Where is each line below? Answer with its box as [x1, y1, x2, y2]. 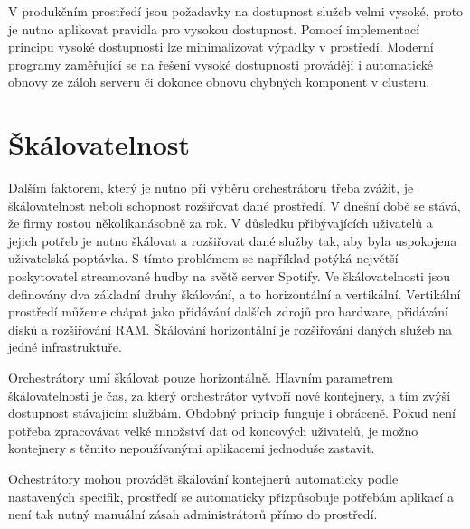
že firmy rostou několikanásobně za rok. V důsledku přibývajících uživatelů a [8, 213, 433, 232]
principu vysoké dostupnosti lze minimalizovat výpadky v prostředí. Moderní [8, 37, 434, 56]
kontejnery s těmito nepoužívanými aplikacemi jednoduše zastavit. [8, 439, 375, 458]
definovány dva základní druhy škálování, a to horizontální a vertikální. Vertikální [8, 284, 461, 303]
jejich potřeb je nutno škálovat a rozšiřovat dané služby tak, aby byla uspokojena [8, 231, 457, 250]
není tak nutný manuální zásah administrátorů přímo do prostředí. [8, 505, 378, 524]
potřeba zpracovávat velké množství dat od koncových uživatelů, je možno [8, 420, 418, 439]
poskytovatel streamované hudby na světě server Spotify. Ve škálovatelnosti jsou [8, 267, 451, 286]
